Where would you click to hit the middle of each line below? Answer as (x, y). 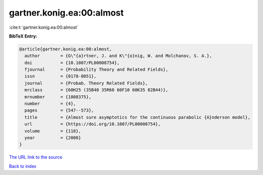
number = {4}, (50, 104)
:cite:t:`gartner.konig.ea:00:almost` (44, 27)
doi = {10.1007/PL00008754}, (72, 63)
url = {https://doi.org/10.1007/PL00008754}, (93, 124)
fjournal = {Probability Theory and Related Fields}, (96, 70)
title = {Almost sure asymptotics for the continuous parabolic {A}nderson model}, (138, 117)
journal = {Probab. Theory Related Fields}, (86, 83)
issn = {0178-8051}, (61, 76)
